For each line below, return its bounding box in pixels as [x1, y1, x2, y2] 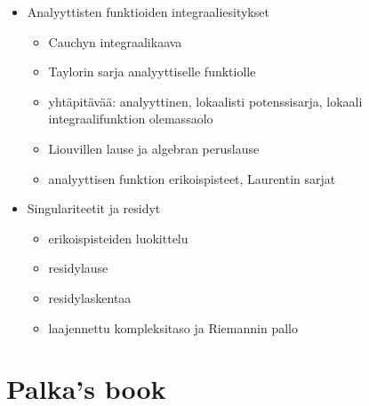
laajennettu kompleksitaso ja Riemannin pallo [48, 318, 298, 337]
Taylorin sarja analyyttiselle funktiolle [48, 62, 256, 81]
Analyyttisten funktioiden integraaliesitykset [27, 3, 269, 20]
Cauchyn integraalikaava [48, 32, 182, 51]
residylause [48, 259, 108, 277]
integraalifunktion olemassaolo [48, 109, 213, 128]
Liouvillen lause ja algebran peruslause [48, 139, 260, 157]
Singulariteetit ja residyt [27, 199, 161, 218]
